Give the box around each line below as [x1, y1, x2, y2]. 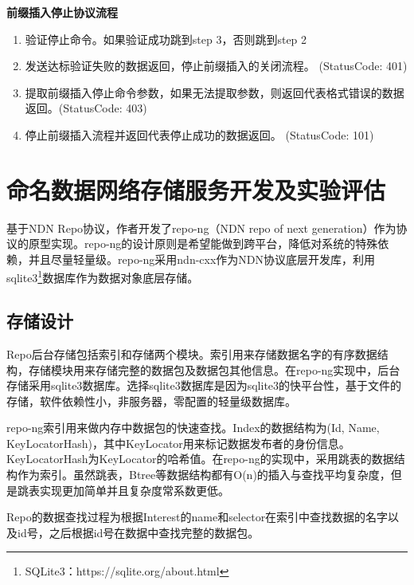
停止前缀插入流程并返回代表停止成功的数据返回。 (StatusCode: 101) [25, 126, 374, 143]
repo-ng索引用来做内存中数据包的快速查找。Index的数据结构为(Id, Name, [6, 419, 380, 436]
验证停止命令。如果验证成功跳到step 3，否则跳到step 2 [25, 30, 307, 47]
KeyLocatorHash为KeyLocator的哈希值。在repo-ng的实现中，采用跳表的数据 [6, 450, 394, 467]
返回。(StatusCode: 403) [25, 100, 147, 116]
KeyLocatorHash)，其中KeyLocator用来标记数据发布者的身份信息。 [6, 434, 350, 451]
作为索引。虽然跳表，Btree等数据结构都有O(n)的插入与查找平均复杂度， [17, 466, 391, 483]
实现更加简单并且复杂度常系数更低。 [39, 481, 229, 498]
